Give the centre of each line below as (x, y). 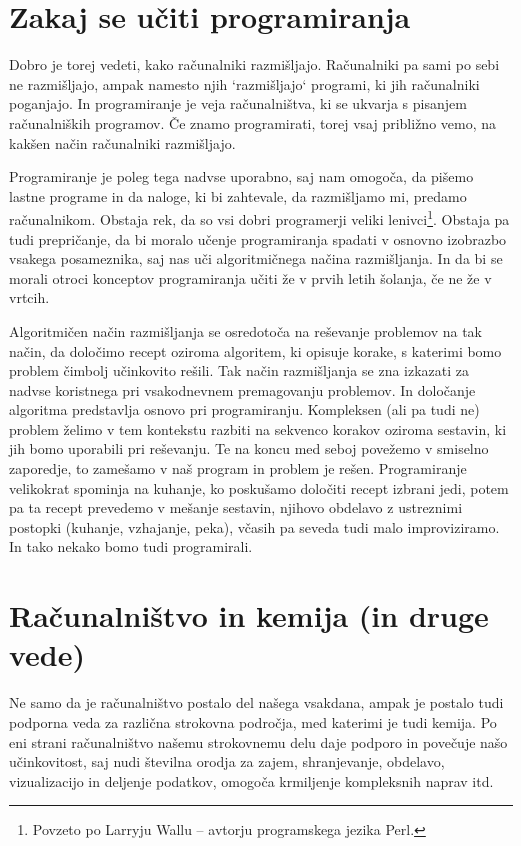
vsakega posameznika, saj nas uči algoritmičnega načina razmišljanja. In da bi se (256, 258)
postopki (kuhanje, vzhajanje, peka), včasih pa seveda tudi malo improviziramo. (254, 526)
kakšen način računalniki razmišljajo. (122, 142)
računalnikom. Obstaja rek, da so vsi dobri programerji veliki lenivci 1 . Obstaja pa (259, 217)
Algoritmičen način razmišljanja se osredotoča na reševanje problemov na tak (245, 330)
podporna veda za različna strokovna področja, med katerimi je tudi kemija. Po (253, 721)
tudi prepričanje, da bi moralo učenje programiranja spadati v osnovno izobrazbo (258, 238)
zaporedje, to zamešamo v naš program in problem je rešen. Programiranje (238, 468)
